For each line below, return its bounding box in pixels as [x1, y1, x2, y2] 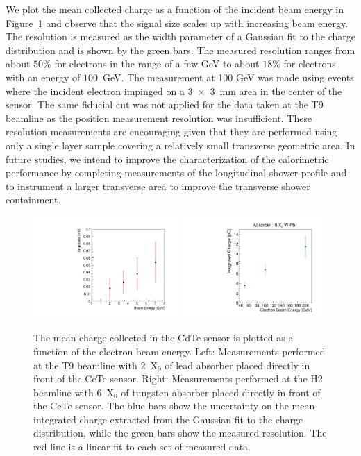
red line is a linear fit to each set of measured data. [33, 439, 251, 454]
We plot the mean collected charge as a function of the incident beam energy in [6, 2, 344, 16]
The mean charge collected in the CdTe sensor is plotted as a [33, 330, 294, 345]
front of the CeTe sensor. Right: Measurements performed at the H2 [33, 371, 323, 386]
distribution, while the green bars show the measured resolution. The [33, 425, 327, 440]
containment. [6, 192, 61, 207]
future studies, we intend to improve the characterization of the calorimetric [6, 151, 329, 166]
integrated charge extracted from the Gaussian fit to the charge [33, 412, 303, 426]
